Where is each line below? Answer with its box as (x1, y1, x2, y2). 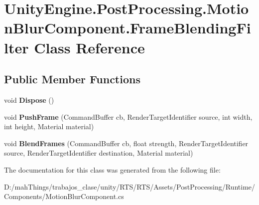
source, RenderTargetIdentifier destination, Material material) (4, 148, 193, 158)
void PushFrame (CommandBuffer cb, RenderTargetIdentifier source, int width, (4, 111, 253, 122)
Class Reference (34, 37, 145, 57)
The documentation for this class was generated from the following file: (4, 164, 221, 175)
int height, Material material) (4, 121, 94, 132)
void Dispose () (4, 94, 54, 105)
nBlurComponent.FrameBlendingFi (4, 17, 251, 38)
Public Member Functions (4, 71, 140, 87)
